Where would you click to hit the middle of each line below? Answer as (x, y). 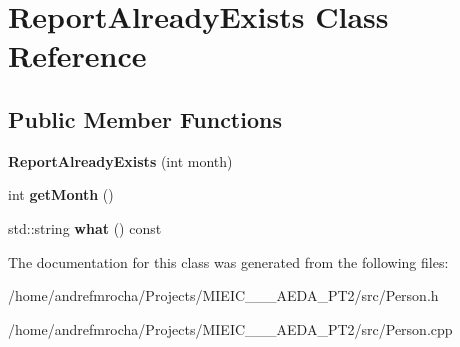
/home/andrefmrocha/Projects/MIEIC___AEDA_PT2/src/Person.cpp (230, 328)
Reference (77, 55)
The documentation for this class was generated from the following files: (228, 261)
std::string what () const (85, 227)
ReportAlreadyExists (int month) (120, 160)
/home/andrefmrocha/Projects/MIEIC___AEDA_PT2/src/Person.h (223, 295)
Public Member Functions (145, 118)
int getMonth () (61, 194)
